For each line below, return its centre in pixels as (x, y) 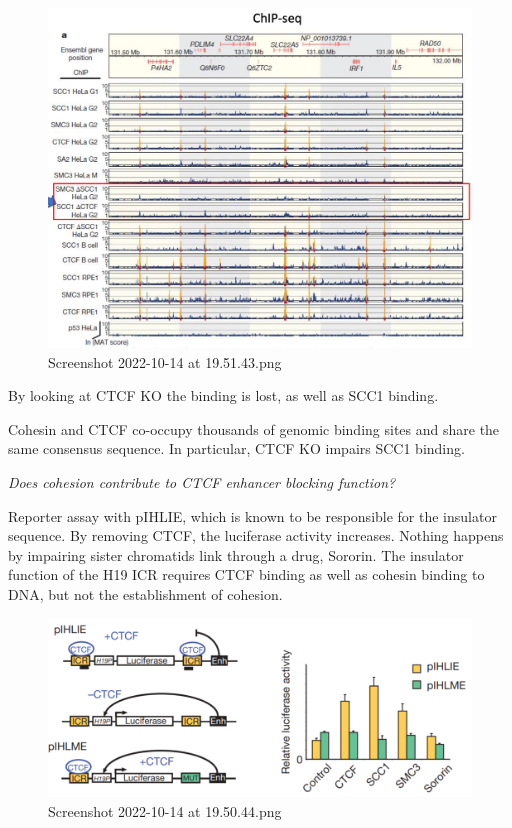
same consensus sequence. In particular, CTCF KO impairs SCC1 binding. (236, 448)
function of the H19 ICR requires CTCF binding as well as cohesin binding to (246, 574)
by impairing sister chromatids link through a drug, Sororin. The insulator (236, 554)
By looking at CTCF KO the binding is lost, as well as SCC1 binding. (223, 395)
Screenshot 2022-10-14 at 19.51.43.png (165, 361)
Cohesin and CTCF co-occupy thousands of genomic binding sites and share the (254, 428)
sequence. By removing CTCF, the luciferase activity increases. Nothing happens (256, 535)
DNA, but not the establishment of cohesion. (145, 593)
